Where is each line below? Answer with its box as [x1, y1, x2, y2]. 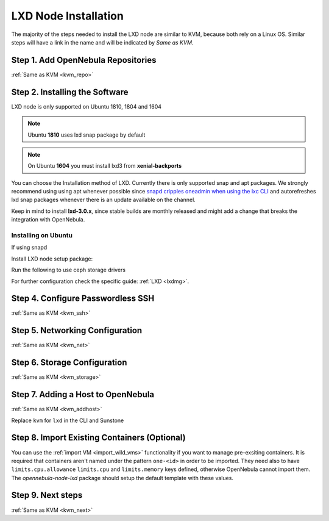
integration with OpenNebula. [11, 216, 85, 223]
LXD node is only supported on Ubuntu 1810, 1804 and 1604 [11, 102, 161, 110]
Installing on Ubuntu [11, 231, 73, 240]
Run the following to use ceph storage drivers [11, 266, 126, 274]
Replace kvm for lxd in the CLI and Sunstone [11, 417, 124, 424]
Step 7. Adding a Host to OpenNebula [11, 389, 155, 400]
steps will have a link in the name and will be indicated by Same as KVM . [11, 38, 194, 46]
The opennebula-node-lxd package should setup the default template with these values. [11, 474, 234, 481]
